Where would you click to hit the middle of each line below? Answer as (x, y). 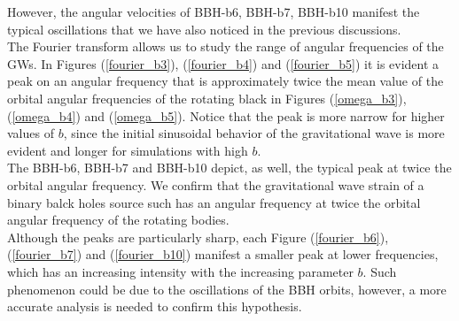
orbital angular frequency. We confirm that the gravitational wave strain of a (216, 184)
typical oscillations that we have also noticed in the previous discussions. (204, 29)
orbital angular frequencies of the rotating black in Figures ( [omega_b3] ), (207, 98)
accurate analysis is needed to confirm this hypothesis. (155, 306)
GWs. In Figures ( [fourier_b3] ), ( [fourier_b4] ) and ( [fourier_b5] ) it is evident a (223, 63)
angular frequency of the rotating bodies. (118, 220)
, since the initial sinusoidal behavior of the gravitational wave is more (254, 133)
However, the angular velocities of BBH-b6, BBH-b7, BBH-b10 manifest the (214, 11)
